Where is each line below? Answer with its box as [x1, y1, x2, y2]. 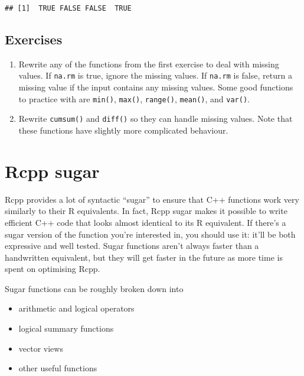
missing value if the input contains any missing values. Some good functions [18, 81, 293, 93]
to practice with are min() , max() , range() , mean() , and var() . [18, 92, 250, 105]
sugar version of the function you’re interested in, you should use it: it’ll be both [5, 228, 296, 240]
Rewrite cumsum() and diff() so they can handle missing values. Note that [18, 112, 293, 125]
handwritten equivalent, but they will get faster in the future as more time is [5, 251, 283, 263]
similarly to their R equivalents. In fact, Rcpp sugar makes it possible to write [5, 205, 287, 217]
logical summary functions [18, 322, 114, 335]
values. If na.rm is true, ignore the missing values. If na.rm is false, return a [18, 69, 292, 82]
